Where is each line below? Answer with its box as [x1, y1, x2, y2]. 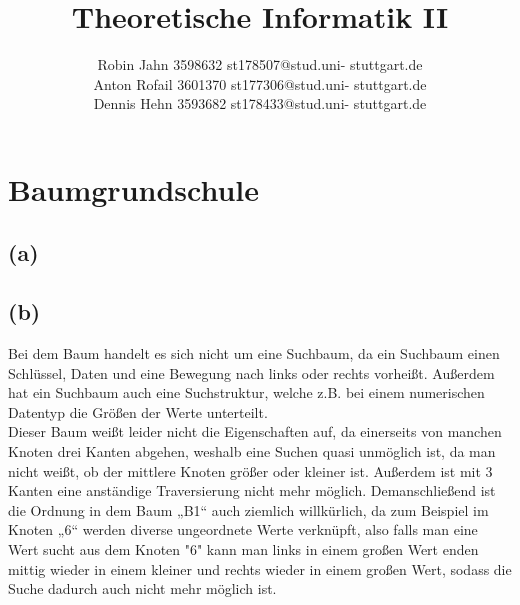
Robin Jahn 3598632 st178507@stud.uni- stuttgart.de [97, 54, 423, 75]
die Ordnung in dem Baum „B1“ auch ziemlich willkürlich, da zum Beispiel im [8, 499, 489, 520]
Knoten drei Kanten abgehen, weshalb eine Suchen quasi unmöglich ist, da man [8, 441, 496, 462]
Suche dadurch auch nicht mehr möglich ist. [8, 578, 277, 599]
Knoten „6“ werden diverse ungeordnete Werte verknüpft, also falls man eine [8, 519, 478, 540]
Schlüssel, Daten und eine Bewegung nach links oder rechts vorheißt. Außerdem [8, 362, 495, 383]
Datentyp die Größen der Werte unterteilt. [8, 401, 268, 422]
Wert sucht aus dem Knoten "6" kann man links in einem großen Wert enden [8, 539, 479, 560]
